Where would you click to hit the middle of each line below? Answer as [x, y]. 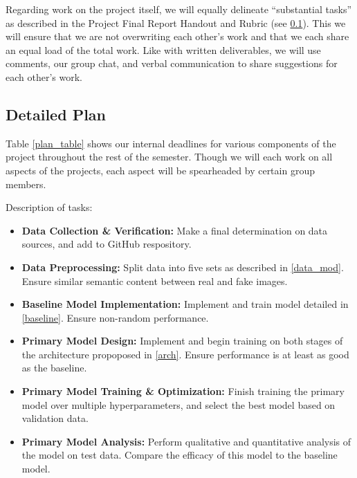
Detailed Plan [56, 114]
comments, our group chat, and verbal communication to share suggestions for [172, 63]
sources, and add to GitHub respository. [107, 244]
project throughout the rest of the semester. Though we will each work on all [169, 157]
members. [26, 184]
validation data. [55, 418]
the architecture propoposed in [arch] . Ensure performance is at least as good [185, 354]
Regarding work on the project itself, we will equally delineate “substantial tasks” [179, 9]
